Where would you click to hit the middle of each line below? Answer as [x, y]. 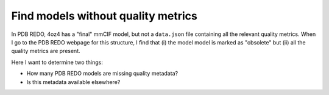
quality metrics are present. [46, 51]
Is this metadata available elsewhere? [73, 82]
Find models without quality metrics [104, 16]
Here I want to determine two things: [57, 62]
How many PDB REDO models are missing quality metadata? [102, 74]
